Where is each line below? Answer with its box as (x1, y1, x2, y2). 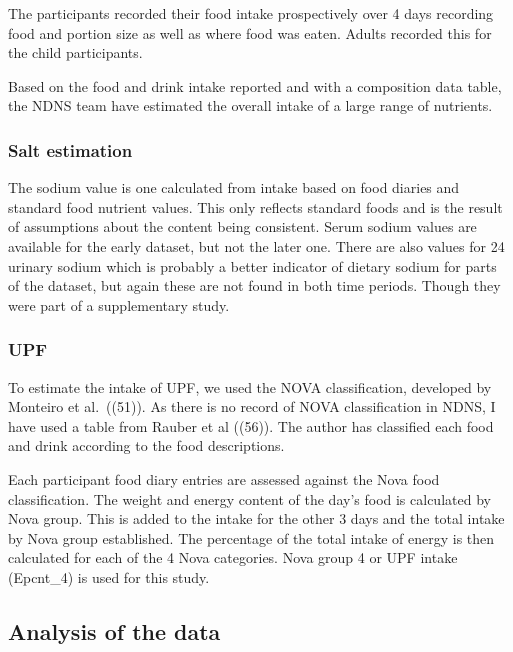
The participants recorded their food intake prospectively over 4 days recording (8, 3, 494, 23)
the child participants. (8, 42, 143, 63)
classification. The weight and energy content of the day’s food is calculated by (8, 488, 491, 509)
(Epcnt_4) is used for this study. (8, 566, 210, 587)
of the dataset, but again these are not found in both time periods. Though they (8, 275, 501, 296)
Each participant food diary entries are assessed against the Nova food (8, 468, 440, 489)
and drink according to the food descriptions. (8, 435, 285, 456)
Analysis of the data (8, 615, 221, 646)
